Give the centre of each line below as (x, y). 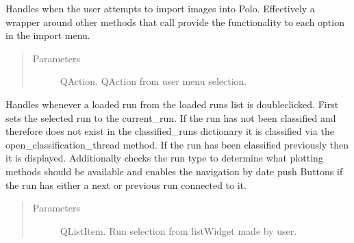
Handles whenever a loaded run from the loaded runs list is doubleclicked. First (172, 104)
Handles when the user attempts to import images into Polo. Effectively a (160, 8)
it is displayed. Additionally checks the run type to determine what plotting (164, 158)
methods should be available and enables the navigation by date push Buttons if (174, 171)
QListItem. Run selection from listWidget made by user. (178, 230)
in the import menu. (48, 35)
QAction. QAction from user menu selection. (153, 81)
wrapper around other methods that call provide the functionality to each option (175, 22)
